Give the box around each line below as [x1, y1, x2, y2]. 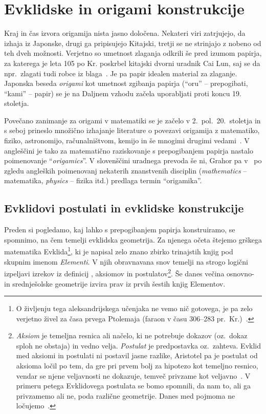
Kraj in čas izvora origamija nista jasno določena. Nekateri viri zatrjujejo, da [4, 28, 246, 38]
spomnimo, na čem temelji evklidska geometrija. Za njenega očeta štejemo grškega [4, 234, 262, 245]
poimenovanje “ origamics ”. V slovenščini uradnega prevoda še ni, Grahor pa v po [4, 155, 262, 166]
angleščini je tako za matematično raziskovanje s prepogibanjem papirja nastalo [4, 145, 253, 156]
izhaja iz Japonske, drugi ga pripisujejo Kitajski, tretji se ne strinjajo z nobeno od [4, 37, 261, 48]
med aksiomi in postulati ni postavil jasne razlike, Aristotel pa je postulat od [16, 350, 258, 361]
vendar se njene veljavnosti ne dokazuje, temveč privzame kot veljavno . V [16, 370, 251, 381]
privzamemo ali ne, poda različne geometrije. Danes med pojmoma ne [16, 390, 235, 401]
